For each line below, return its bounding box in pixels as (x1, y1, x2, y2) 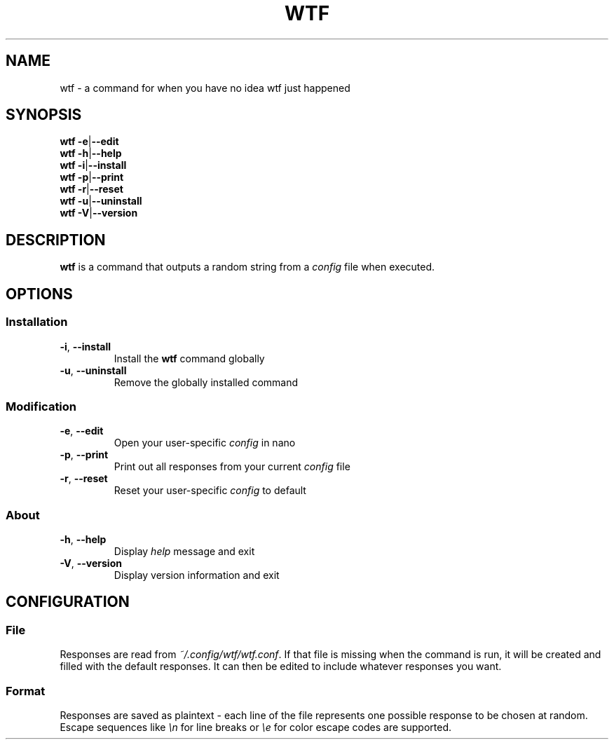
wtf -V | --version (60, 207, 138, 219)
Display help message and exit (114, 545, 255, 557)
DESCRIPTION (6, 231, 106, 249)
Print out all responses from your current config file (114, 460, 350, 473)
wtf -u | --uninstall (60, 195, 142, 207)
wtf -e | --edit (60, 135, 119, 148)
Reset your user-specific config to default (114, 484, 306, 497)
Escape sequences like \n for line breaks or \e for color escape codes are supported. (60, 720, 451, 733)
